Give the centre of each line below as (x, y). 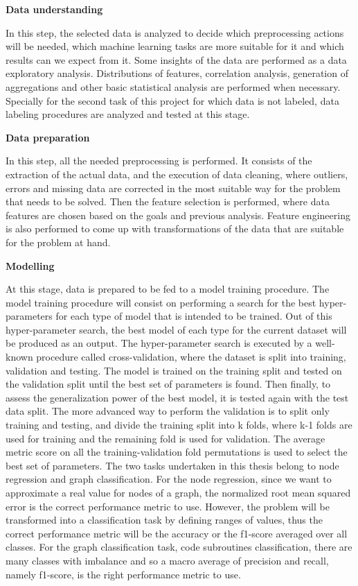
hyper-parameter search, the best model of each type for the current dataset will (176, 329)
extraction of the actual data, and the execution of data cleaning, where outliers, (177, 174)
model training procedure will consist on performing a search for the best (161, 302)
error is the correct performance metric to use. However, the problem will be (168, 506)
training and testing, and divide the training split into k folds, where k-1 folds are (179, 425)
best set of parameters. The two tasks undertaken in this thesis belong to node (172, 465)
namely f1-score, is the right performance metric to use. (123, 574)
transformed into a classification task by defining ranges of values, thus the (164, 520)
